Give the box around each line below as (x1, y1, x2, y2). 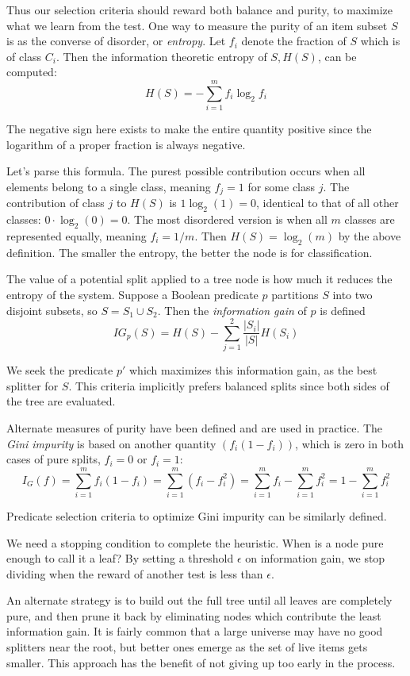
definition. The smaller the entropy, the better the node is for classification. (6, 244, 373, 260)
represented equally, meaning (6, 227, 147, 244)
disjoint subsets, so (6, 302, 98, 318)
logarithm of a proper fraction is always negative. (6, 136, 246, 152)
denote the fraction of (241, 33, 347, 49)
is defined (320, 302, 366, 318)
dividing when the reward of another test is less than (6, 565, 263, 582)
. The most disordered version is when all (127, 211, 328, 228)
